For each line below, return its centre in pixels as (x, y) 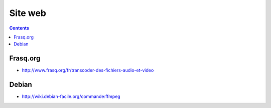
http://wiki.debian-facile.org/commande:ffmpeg (71, 96)
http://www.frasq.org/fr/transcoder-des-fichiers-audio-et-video (88, 70)
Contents (19, 28)
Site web (28, 13)
